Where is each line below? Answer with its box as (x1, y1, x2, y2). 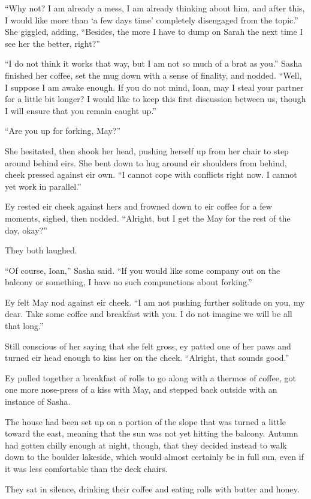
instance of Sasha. (5, 395, 71, 408)
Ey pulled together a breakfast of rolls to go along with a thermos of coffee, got (5, 371, 296, 384)
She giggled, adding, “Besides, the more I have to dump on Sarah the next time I (5, 25, 303, 38)
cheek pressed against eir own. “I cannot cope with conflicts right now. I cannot (5, 168, 297, 181)
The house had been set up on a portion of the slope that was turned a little (5, 415, 286, 428)
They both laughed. (5, 244, 77, 256)
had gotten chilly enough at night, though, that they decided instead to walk (5, 438, 287, 451)
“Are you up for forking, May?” (5, 124, 121, 137)
